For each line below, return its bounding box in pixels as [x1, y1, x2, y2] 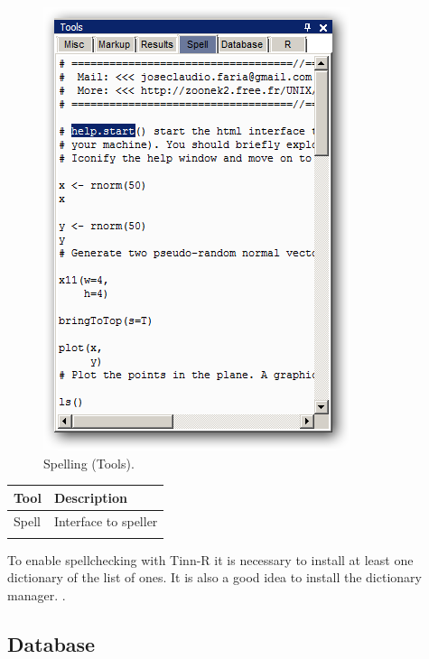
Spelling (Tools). [43, 453, 135, 472]
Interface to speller [53, 511, 158, 530]
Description [53, 487, 127, 506]
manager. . [7, 586, 66, 605]
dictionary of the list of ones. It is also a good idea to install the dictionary [7, 568, 422, 587]
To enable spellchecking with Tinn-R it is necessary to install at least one [7, 550, 414, 569]
